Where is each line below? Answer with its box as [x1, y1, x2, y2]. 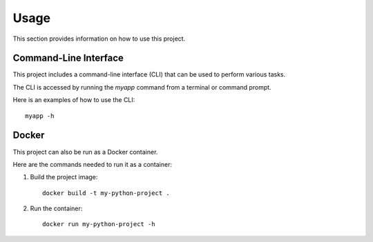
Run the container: [30, 204, 83, 213]
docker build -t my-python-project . [42, 189, 171, 196]
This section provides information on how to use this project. [12, 34, 186, 43]
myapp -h [25, 112, 55, 120]
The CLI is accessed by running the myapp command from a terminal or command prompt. [12, 83, 272, 91]
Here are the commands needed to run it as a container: [12, 160, 173, 168]
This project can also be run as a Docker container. [12, 148, 158, 156]
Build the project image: [30, 173, 98, 181]
